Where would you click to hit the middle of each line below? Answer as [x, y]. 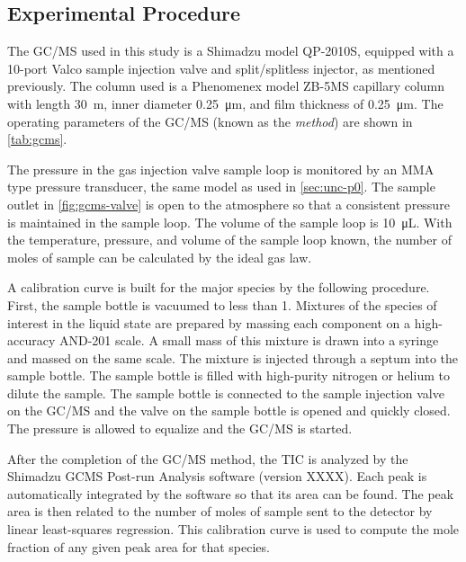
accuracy [31, 340]
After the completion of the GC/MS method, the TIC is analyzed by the [208, 458]
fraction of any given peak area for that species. [139, 546]
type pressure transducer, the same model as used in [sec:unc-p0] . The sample [221, 187]
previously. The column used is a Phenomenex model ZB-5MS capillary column [226, 86]
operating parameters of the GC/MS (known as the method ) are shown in [210, 121]
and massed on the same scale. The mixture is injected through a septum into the [233, 357]
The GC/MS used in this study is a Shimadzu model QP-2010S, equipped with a [231, 51]
